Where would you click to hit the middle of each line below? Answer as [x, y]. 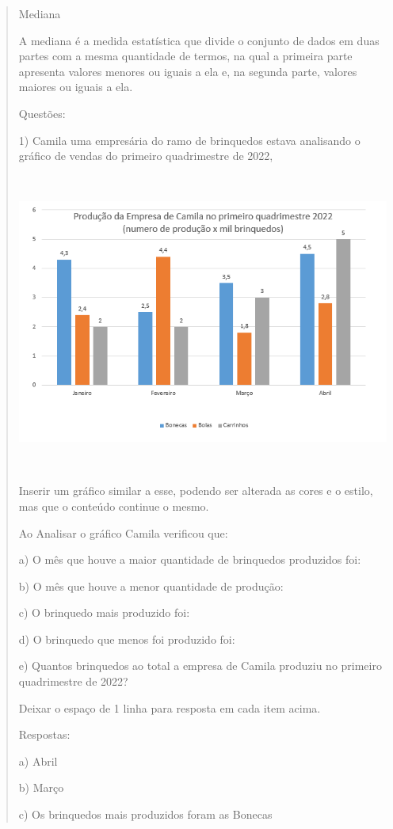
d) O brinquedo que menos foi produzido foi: [127, 639]
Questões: [42, 113]
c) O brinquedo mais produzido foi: [104, 612]
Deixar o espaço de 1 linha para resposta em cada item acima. [170, 707]
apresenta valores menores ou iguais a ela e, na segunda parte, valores [188, 71]
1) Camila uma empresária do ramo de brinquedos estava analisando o [189, 140]
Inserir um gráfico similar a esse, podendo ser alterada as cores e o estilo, [196, 491]
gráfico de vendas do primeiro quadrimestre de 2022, [146, 156]
